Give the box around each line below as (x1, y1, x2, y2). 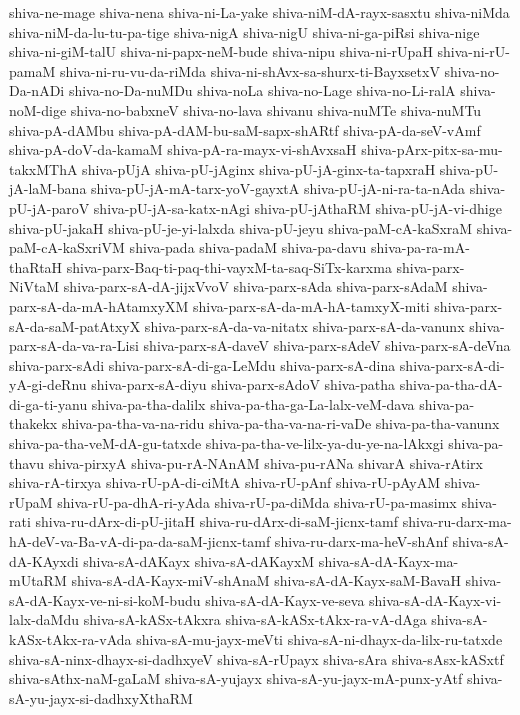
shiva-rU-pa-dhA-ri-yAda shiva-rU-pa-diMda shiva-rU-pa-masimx (57, 491, 457, 512)
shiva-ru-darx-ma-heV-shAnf (274, 531, 448, 552)
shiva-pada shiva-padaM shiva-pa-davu (129, 237, 367, 258)
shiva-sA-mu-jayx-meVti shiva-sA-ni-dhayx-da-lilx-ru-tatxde (136, 629, 503, 649)
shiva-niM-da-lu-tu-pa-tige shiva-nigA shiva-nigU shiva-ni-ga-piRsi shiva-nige (9, 21, 480, 42)
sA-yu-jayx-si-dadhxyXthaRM (9, 687, 193, 708)
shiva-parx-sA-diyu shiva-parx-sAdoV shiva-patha (91, 374, 396, 395)
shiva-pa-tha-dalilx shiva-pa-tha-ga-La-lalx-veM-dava (91, 393, 415, 414)
